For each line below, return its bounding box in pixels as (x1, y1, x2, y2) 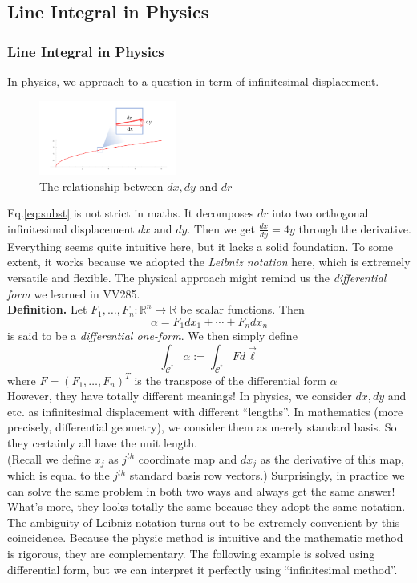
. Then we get (187, 220, 255, 237)
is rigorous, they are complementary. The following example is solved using (7, 545, 375, 561)
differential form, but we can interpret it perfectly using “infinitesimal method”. (7, 561, 398, 577)
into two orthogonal (272, 204, 369, 221)
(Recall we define (7, 450, 91, 467)
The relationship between (39, 177, 164, 194)
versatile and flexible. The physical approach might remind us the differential (7, 269, 387, 285)
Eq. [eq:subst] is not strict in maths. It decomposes (7, 204, 254, 221)
